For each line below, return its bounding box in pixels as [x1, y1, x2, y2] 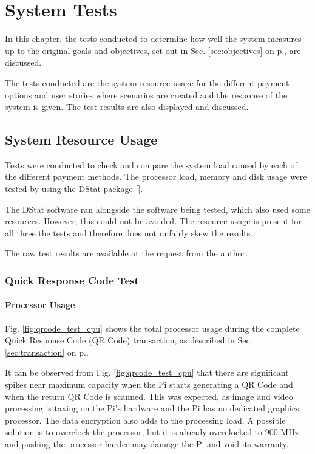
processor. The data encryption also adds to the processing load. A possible [5, 413, 286, 426]
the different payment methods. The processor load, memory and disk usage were [5, 170, 307, 183]
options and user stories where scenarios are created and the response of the [5, 88, 288, 101]
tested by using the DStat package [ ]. [5, 182, 143, 195]
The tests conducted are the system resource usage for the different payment [5, 76, 290, 89]
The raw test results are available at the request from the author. [5, 247, 248, 260]
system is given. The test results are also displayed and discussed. [5, 100, 249, 113]
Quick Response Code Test [5, 272, 139, 287]
